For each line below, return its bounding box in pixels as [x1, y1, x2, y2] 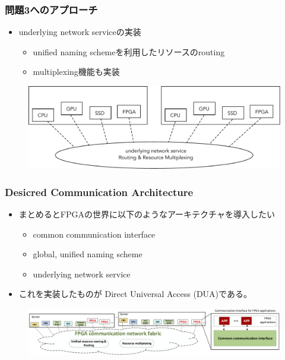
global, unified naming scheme [33, 248, 142, 260]
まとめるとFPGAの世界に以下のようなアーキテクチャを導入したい [18, 207, 275, 220]
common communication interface [33, 228, 156, 240]
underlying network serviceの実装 [18, 26, 141, 38]
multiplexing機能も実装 [33, 65, 120, 78]
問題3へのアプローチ [5, 2, 98, 17]
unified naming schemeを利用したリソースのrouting [33, 45, 225, 58]
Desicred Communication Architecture [5, 184, 194, 199]
